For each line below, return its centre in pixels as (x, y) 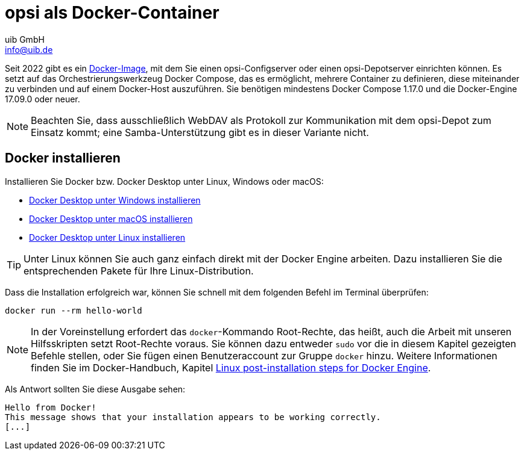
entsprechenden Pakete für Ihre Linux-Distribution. (139, 271)
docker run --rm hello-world (74, 310)
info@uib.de (29, 49)
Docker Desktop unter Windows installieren (115, 200)
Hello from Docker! (51, 407)
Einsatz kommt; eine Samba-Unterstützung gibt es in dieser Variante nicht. (200, 132)
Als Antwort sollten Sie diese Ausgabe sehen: (95, 389)
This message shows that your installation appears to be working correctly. (193, 417)
